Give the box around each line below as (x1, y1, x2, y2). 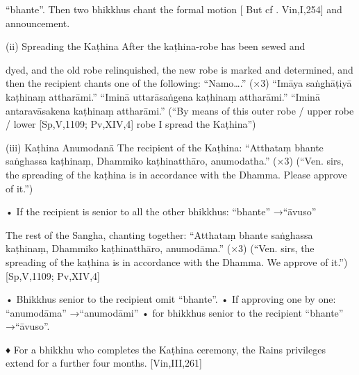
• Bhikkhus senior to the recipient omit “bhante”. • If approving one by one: (6, 292, 336, 306)
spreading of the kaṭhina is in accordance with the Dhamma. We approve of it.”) (6, 254, 348, 269)
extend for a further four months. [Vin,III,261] (6, 356, 203, 370)
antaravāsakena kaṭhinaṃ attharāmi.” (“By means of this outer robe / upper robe (6, 103, 354, 117)
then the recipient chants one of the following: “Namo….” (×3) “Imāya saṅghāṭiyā (6, 76, 352, 90)
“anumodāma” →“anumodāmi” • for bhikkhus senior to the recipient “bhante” (6, 305, 344, 319)
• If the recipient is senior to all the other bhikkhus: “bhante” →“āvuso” (6, 204, 317, 219)
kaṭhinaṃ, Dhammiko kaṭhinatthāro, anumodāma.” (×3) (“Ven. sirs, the (6, 241, 315, 256)
